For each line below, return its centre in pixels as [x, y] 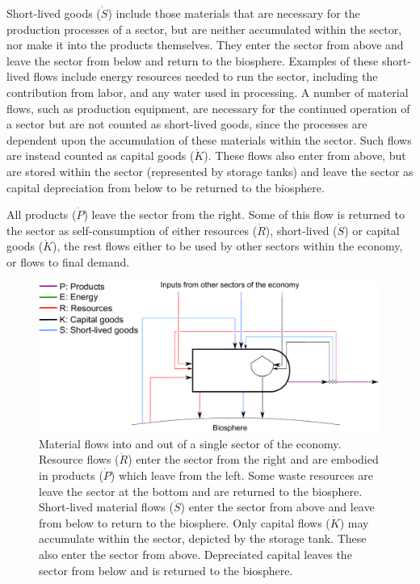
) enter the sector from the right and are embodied [253, 459]
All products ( [42, 214]
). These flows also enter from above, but [305, 155]
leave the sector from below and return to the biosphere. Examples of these [193, 60]
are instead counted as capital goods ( [101, 155]
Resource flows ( [79, 459]
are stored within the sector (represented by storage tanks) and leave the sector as [210, 171]
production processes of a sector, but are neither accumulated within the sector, [204, 29]
